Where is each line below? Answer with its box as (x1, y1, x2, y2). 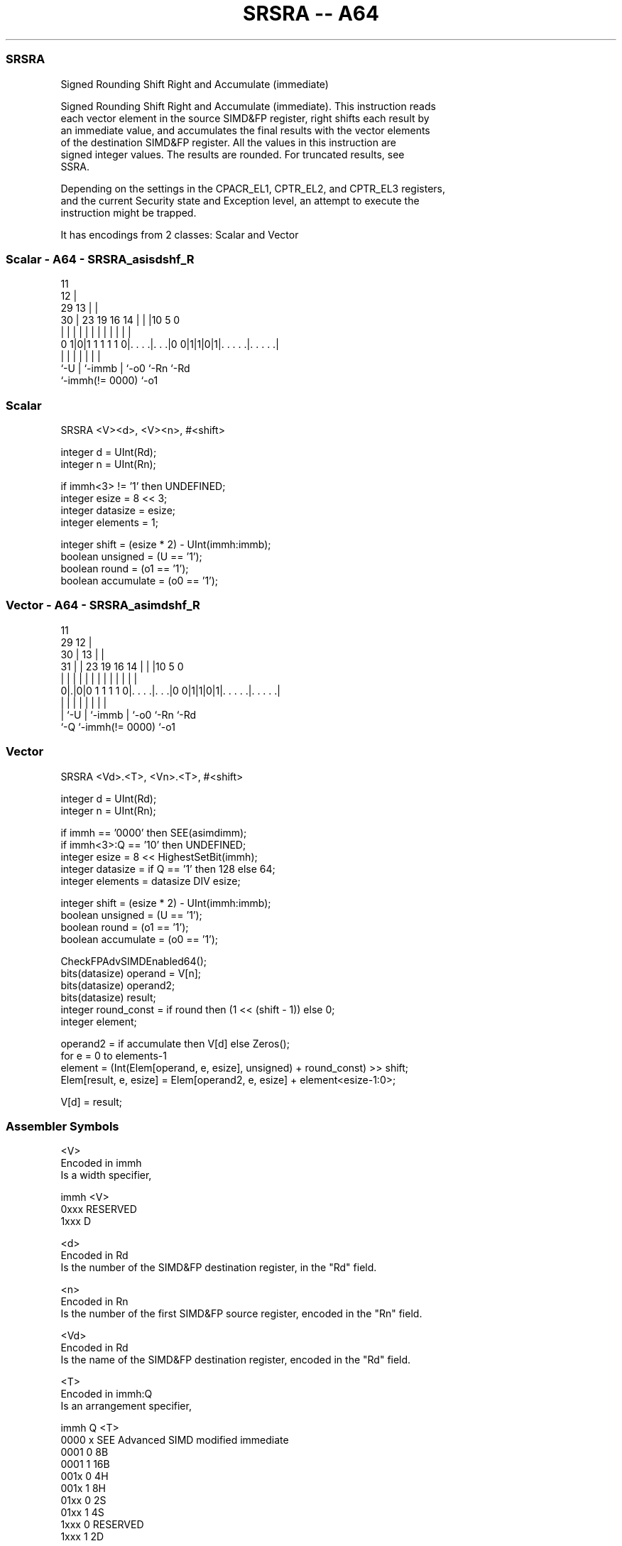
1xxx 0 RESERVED (60, 1518, 144, 1531)
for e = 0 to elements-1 (60, 1049, 167, 1062)
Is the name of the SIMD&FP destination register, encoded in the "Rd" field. (60, 1354, 411, 1366)
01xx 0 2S (60, 1494, 107, 1507)
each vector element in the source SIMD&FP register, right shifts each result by (60, 111, 430, 124)
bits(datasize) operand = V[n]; (60, 967, 202, 979)
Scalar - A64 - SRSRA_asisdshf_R (6, 251, 195, 266)
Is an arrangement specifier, (60, 1400, 192, 1412)
